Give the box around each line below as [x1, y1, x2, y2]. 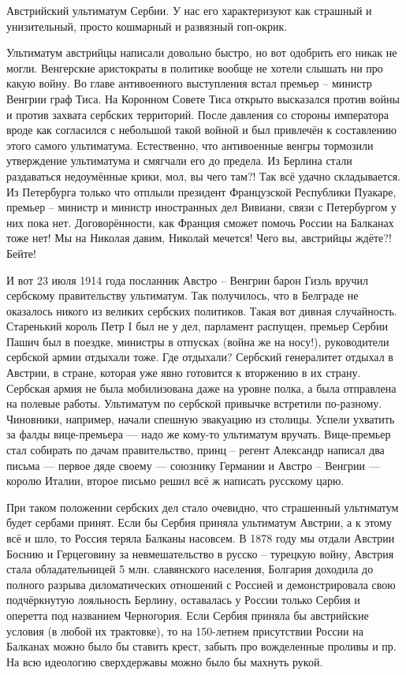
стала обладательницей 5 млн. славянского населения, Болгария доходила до [6, 561, 374, 577]
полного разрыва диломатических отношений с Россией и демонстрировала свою [6, 576, 396, 592]
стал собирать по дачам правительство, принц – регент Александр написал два [6, 442, 385, 458]
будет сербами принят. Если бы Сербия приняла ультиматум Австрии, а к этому [6, 514, 392, 531]
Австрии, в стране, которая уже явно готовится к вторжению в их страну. [6, 364, 361, 381]
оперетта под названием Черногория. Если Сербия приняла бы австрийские [6, 606, 369, 623]
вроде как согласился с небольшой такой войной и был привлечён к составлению [6, 121, 397, 138]
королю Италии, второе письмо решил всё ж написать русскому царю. [6, 472, 345, 489]
